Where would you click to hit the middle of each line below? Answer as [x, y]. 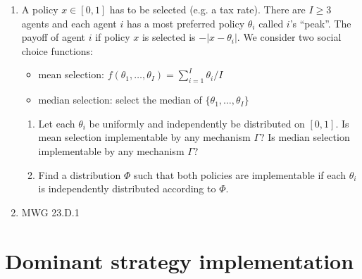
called [271, 23]
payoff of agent [54, 37]
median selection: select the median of [120, 100]
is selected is [169, 37]
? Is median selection [305, 137]
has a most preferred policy [186, 23]
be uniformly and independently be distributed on [197, 123]
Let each [57, 123]
